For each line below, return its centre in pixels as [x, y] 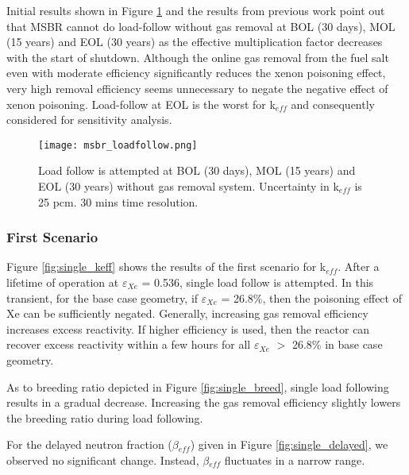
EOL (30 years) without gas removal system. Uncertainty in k [189, 186]
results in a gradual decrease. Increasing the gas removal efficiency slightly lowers [204, 402]
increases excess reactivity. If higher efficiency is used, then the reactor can [188, 328]
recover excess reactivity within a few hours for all [129, 344]
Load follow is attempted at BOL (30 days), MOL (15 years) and [197, 170]
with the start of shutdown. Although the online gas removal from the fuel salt [198, 57]
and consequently [333, 104]
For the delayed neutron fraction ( [89, 444]
